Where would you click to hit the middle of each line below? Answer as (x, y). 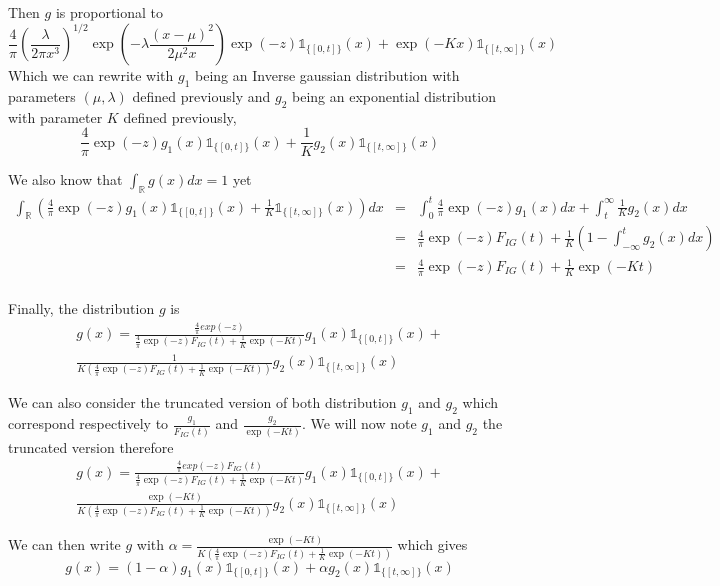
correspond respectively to (88, 423)
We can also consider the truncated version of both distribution (202, 402)
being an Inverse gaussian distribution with (327, 75)
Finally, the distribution (81, 307)
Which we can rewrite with (91, 75)
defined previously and (201, 95)
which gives (432, 544)
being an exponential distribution (393, 95)
